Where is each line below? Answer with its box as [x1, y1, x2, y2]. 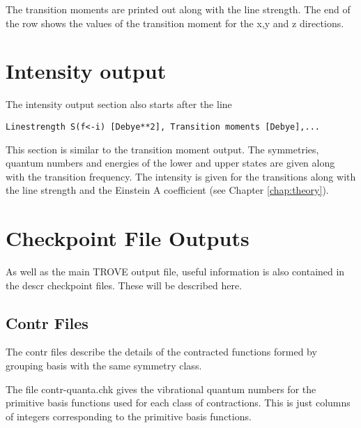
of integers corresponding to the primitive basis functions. [6, 408, 252, 423]
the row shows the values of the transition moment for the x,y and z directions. [6, 15, 344, 30]
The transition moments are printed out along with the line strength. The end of [6, 2, 351, 16]
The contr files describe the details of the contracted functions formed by [6, 344, 317, 359]
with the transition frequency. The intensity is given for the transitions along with [6, 169, 356, 183]
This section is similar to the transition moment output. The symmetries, [6, 142, 319, 156]
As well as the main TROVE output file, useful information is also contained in [6, 264, 345, 279]
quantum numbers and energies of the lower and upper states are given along [6, 155, 335, 170]
